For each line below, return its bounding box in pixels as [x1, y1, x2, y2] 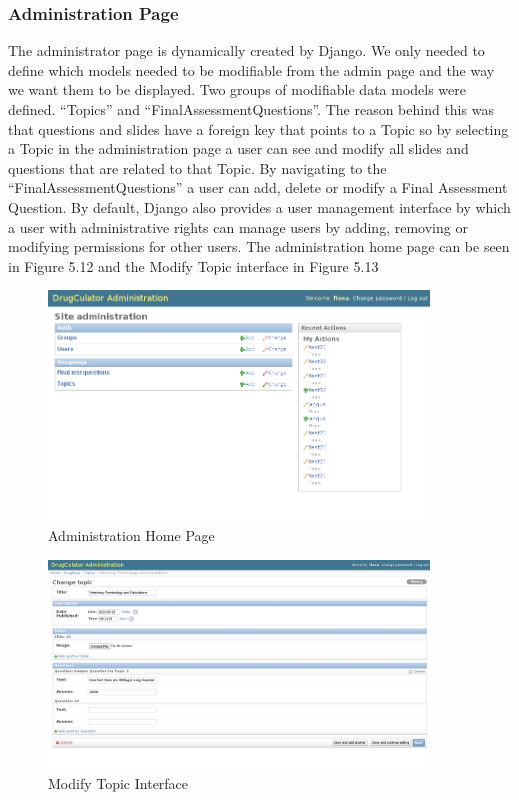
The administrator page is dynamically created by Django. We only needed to [8, 40, 485, 61]
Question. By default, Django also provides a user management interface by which [8, 196, 511, 217]
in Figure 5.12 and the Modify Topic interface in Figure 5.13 [8, 255, 379, 276]
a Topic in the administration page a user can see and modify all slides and [8, 138, 469, 159]
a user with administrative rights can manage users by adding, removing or [8, 216, 468, 237]
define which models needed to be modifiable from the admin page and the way [8, 59, 495, 80]
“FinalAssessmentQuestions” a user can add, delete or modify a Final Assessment [8, 177, 508, 198]
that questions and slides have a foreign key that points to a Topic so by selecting [8, 118, 509, 139]
